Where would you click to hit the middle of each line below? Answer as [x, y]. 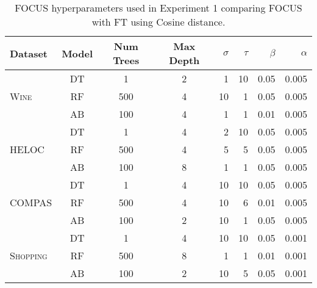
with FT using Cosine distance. [158, 22]
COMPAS [31, 202]
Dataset [29, 53]
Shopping [29, 255]
